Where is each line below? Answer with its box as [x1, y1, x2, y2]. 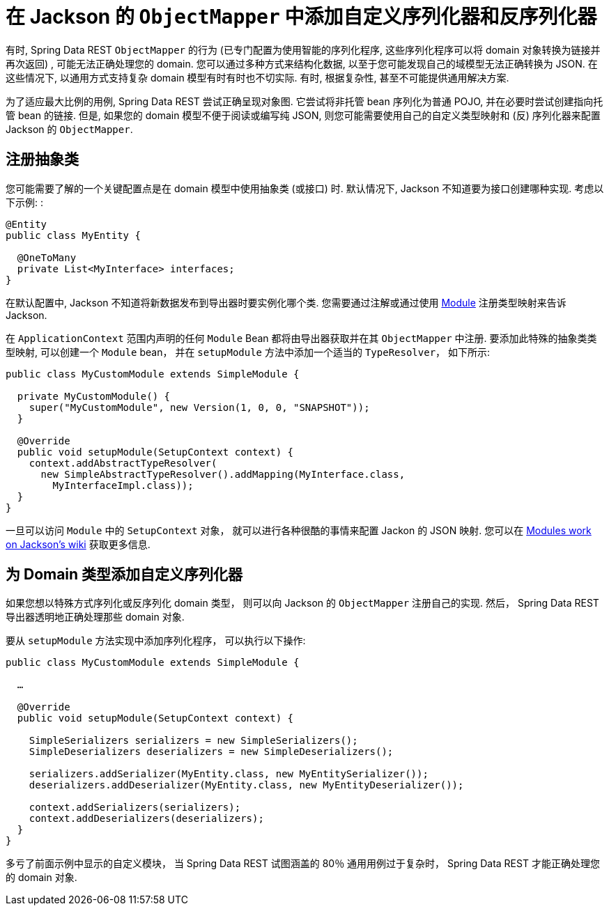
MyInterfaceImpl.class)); [52, 479, 194, 491]
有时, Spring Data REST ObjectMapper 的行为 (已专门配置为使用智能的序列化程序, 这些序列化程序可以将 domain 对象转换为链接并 [6, 43, 601, 56]
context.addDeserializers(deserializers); [29, 813, 264, 825]
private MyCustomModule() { [17, 390, 171, 402]
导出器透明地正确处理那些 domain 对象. [6, 611, 185, 623]
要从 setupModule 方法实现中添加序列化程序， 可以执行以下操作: [6, 634, 306, 647]
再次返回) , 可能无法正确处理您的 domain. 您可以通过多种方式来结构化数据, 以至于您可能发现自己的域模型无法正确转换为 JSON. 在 [6, 57, 598, 70]
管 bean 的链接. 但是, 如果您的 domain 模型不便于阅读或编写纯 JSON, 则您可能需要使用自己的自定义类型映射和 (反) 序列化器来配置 [6, 109, 601, 121]
